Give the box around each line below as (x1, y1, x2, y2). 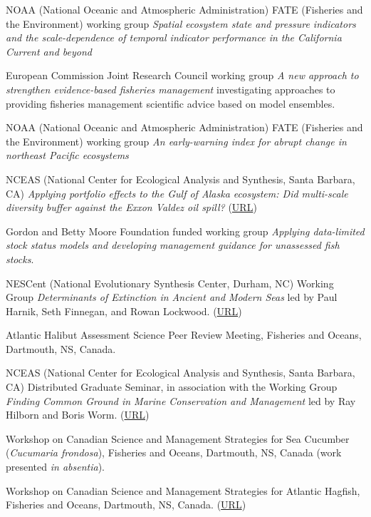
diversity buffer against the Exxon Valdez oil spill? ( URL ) (6, 200, 257, 215)
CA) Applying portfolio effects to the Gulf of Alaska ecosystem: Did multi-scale (6, 185, 348, 200)
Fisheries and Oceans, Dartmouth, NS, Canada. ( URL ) (6, 497, 246, 512)
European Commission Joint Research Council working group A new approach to (6, 68, 359, 83)
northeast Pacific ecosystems (6, 148, 129, 163)
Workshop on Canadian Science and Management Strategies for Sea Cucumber (6, 431, 350, 446)
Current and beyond (6, 43, 92, 58)
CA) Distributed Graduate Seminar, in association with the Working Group (6, 379, 338, 394)
